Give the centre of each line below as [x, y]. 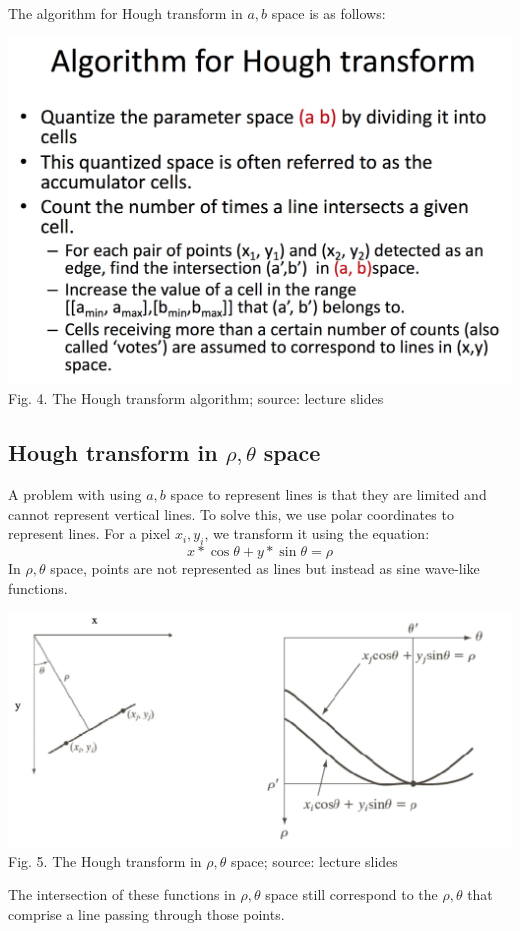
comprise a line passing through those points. [146, 913]
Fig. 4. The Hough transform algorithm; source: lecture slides [196, 398]
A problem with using [75, 493]
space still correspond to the [351, 894]
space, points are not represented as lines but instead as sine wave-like [265, 567]
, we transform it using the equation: [317, 533]
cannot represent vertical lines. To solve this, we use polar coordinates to [231, 513]
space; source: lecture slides [314, 860]
